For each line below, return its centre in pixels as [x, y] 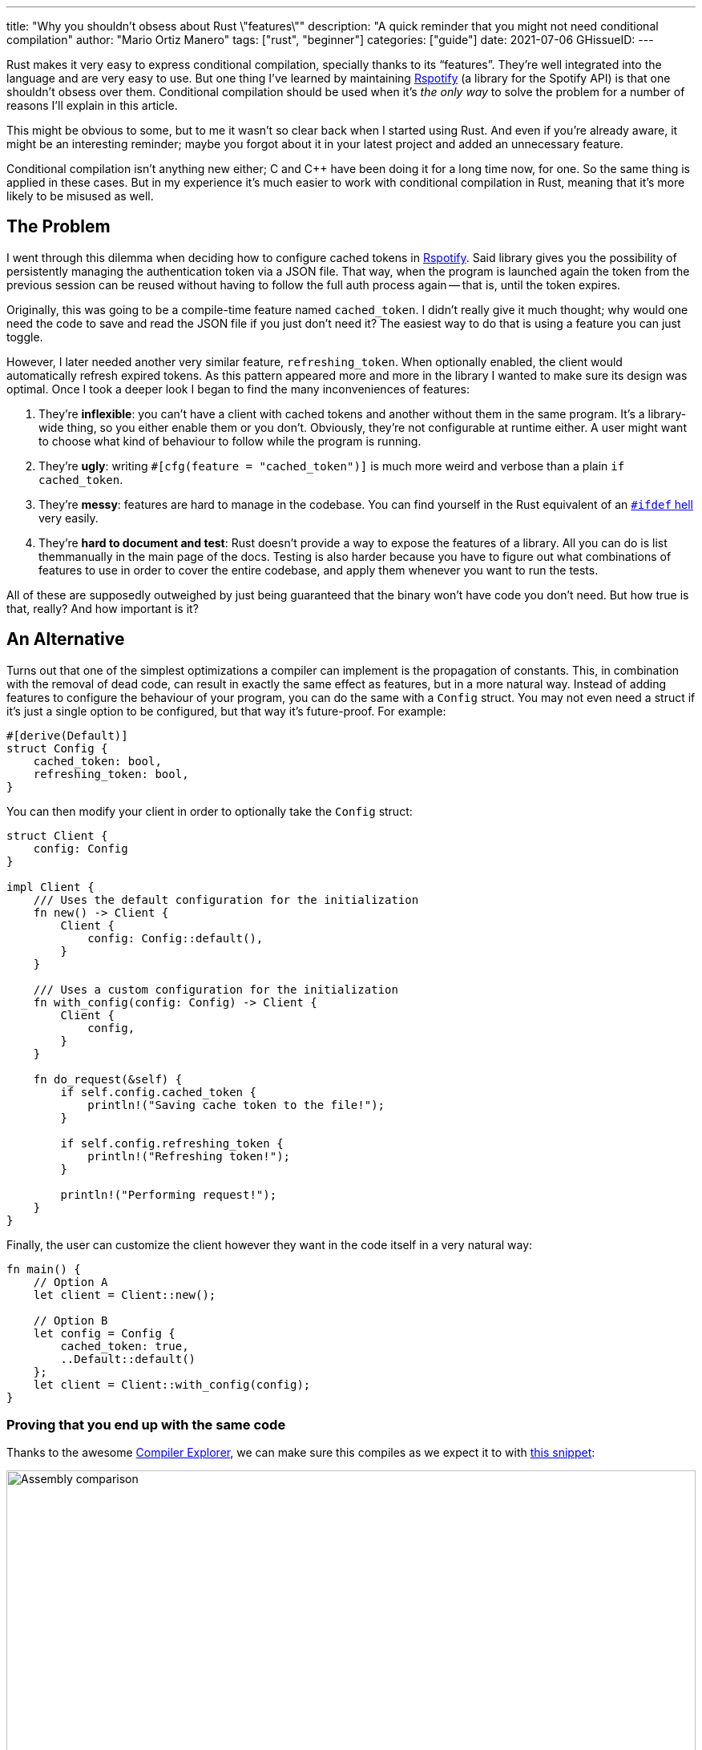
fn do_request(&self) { [108, 1079]
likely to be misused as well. [80, 196]
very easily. [69, 518]
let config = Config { [104, 1333]
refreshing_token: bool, [111, 774]
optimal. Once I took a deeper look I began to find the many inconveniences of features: [238, 389]
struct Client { [57, 835]
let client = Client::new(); [125, 1294]
